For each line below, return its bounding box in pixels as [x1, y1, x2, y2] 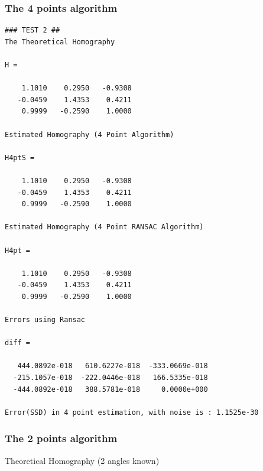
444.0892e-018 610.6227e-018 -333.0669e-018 [17, 362, 208, 371]
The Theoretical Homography [5, 37, 115, 46]
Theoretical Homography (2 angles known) [5, 454, 160, 466]
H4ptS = [5, 153, 35, 162]
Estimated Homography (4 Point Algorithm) [5, 130, 174, 139]
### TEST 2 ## [5, 26, 60, 35]
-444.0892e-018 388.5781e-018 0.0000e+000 [13, 385, 208, 394]
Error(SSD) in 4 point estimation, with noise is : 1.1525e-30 [5, 408, 259, 417]
